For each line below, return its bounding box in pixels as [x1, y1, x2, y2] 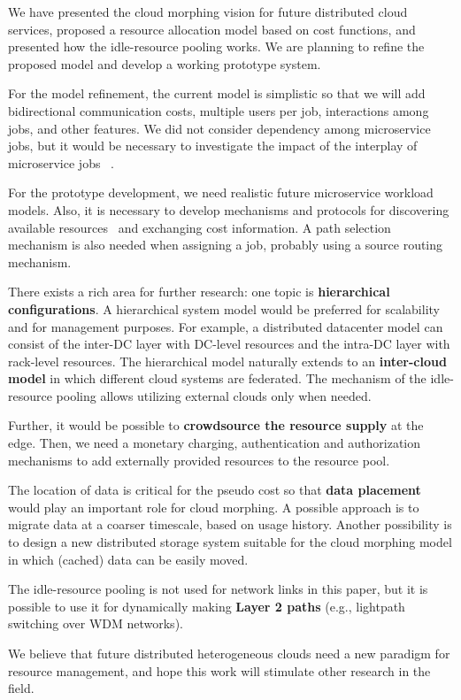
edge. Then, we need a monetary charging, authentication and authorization [8, 434, 421, 452]
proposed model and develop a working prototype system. [8, 54, 321, 73]
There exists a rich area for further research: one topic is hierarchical [8, 282, 390, 301]
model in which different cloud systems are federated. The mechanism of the [8, 369, 426, 388]
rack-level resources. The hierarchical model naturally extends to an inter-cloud [8, 351, 447, 370]
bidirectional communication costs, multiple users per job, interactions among [8, 101, 429, 119]
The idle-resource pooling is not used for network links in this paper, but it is [8, 580, 428, 598]
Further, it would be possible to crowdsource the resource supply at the [8, 416, 424, 435]
